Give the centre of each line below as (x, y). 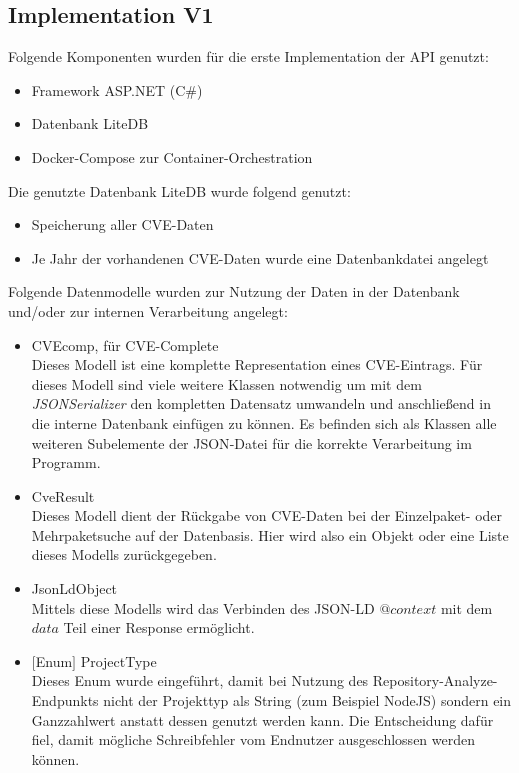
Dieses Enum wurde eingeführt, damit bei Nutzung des (200, 680)
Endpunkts (65, 700)
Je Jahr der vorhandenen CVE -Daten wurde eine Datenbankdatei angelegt (260, 257)
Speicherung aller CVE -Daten (122, 224)
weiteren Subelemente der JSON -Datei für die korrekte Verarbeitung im (251, 442)
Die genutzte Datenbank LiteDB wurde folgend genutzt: (179, 190)
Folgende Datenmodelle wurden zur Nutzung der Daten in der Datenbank (234, 291)
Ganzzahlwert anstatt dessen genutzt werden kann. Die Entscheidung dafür (262, 719)
